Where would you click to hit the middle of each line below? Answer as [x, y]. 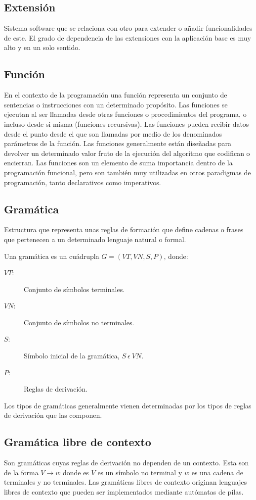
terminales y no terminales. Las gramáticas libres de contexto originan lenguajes [126, 482]
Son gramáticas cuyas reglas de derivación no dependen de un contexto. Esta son [127, 463]
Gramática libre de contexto [78, 442]
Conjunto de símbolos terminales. [74, 289]
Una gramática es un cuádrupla [52, 256]
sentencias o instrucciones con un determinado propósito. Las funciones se [116, 104]
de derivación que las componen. [53, 415]
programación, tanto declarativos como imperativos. [83, 182]
